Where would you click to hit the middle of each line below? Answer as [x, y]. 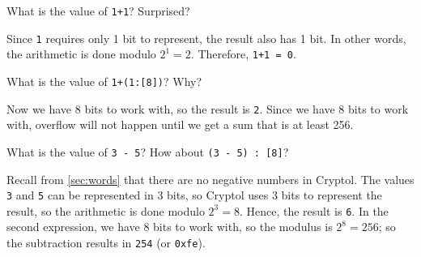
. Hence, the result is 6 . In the [314, 210]
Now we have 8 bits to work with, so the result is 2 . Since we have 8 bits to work [208, 108]
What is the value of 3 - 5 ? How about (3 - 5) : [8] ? [148, 151]
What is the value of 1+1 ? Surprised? [98, 11]
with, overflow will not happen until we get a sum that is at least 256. [180, 124]
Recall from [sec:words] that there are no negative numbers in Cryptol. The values [210, 179]
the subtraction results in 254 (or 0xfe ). [106, 243]
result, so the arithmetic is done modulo [106, 210]
